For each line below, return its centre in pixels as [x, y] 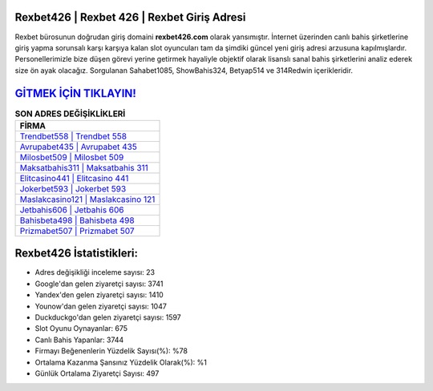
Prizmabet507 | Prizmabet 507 [77, 231]
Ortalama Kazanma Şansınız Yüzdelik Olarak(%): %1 [121, 362]
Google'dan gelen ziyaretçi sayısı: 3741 [99, 284]
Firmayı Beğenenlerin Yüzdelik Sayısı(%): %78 [111, 351]
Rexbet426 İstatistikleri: [77, 254]
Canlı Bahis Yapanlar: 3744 [79, 340]
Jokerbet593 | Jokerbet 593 [73, 188]
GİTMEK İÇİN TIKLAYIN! [75, 93]
